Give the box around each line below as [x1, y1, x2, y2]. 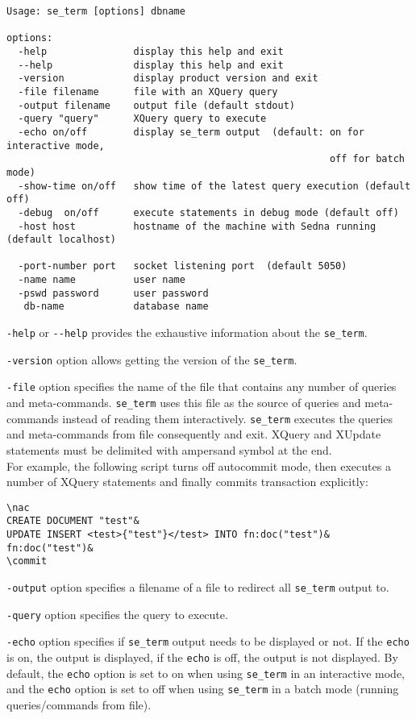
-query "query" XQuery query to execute [18, 113, 267, 125]
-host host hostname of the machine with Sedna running [18, 220, 376, 232]
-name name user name [18, 274, 185, 286]
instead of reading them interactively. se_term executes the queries [62, 409, 393, 426]
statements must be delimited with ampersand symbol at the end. [6, 441, 332, 458]
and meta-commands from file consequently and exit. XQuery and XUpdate [6, 426, 381, 443]
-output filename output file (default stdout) [18, 99, 295, 111]
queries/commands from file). [6, 696, 152, 713]
